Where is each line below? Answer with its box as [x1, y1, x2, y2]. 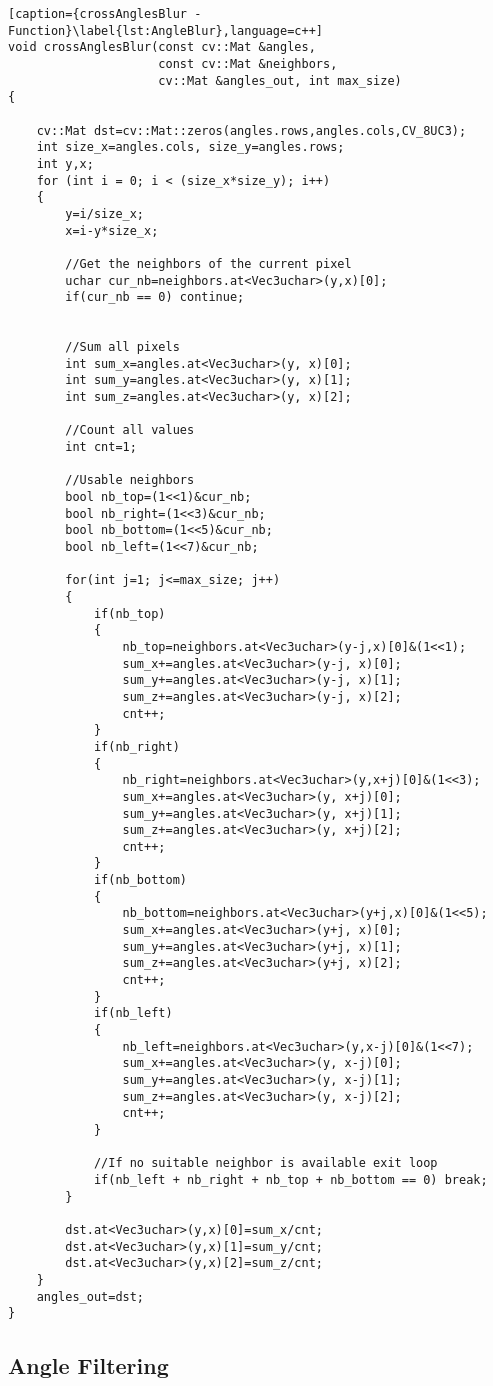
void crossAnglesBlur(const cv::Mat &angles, [8, 40, 316, 55]
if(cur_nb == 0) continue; [65, 290, 245, 305]
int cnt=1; [65, 440, 137, 455]
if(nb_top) [93, 606, 166, 621]
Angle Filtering [8, 1350, 169, 1381]
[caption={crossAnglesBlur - [8, 7, 202, 21]
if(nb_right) [93, 739, 180, 754]
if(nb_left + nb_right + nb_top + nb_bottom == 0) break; [93, 1172, 488, 1187]
